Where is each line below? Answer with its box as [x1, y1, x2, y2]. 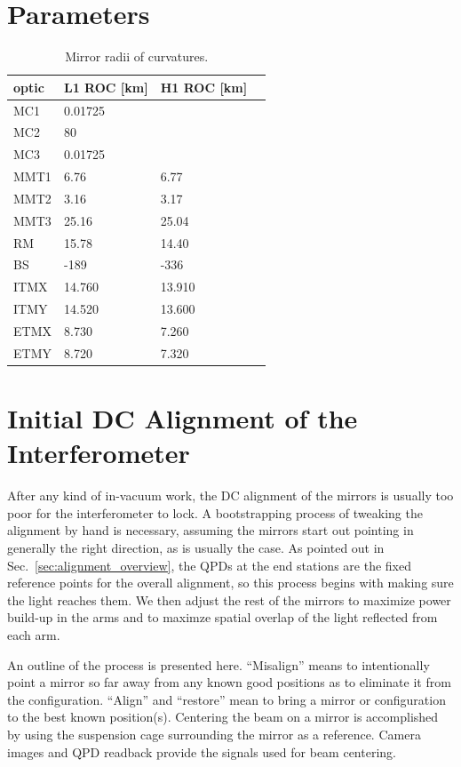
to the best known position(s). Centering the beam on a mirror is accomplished [7, 707, 439, 726]
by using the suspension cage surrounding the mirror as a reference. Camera [7, 724, 421, 743]
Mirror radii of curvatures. [65, 47, 209, 66]
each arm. [7, 626, 60, 643]
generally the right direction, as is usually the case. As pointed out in [7, 539, 385, 557]
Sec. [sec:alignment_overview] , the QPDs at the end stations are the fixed [7, 555, 411, 574]
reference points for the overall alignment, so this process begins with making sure [7, 573, 454, 592]
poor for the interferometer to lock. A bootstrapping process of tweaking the [7, 503, 423, 522]
